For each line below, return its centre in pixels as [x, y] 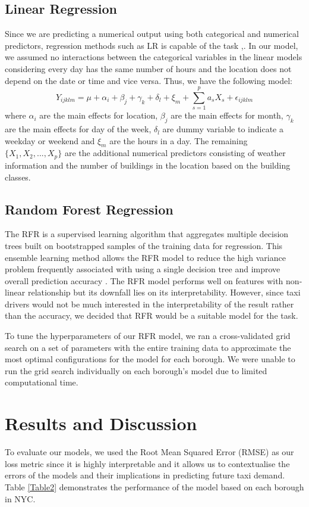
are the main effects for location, [99, 115]
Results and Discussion [101, 423]
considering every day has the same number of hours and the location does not [148, 68]
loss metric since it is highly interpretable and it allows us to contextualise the [147, 463]
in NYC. [20, 498]
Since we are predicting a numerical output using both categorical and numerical [152, 34]
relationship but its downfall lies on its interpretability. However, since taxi [164, 292]
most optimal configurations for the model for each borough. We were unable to [150, 359]
